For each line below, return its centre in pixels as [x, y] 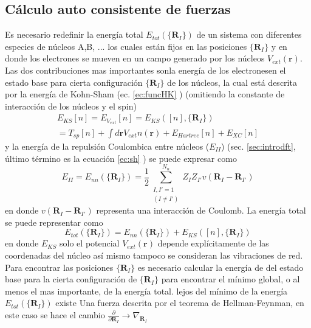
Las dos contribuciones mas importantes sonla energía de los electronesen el [145, 70]
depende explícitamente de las [213, 243]
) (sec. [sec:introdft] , [258, 146]
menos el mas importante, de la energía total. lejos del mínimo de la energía [146, 291]
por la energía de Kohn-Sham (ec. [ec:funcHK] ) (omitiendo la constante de [145, 94]
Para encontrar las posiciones [59, 267]
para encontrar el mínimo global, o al [231, 279]
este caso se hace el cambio [55, 314]
